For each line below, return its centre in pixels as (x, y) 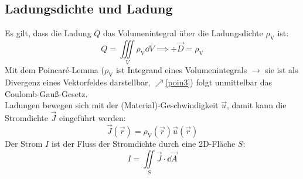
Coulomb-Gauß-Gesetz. (46, 93)
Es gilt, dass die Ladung (48, 33)
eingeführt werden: (93, 118)
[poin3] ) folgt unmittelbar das (219, 82)
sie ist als (282, 70)
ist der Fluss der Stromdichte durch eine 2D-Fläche (143, 143)
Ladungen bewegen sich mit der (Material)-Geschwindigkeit (112, 105)
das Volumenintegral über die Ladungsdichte (183, 33)
